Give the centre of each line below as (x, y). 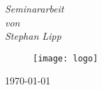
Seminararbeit (35, 8)
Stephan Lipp (33, 36)
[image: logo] (66, 58)
